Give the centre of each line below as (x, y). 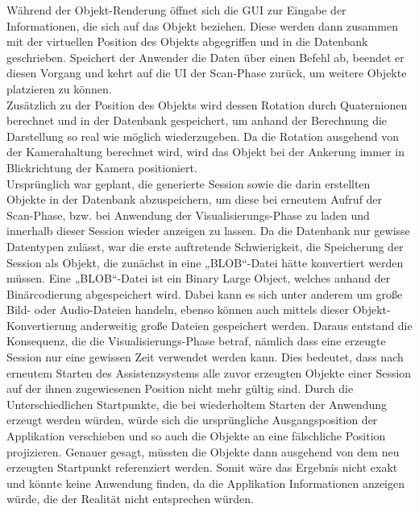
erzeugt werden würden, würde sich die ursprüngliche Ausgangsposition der (192, 420)
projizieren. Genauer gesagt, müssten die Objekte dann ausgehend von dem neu (203, 451)
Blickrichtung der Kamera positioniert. (102, 167)
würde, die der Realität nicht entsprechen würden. (130, 499)
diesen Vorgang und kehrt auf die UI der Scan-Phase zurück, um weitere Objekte (207, 73)
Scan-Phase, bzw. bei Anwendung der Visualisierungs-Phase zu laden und (188, 215)
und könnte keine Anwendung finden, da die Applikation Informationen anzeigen (206, 483)
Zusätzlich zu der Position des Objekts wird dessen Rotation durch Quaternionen (207, 104)
